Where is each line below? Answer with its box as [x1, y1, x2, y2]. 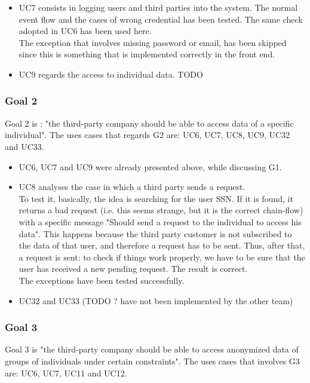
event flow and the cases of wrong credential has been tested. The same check [19, 13, 303, 25]
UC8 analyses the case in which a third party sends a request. [19, 180, 245, 193]
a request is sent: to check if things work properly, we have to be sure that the [19, 250, 305, 263]
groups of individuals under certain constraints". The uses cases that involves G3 [5, 354, 300, 367]
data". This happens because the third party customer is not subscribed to [19, 227, 292, 240]
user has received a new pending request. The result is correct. [19, 262, 248, 275]
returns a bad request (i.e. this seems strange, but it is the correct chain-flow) [19, 204, 303, 216]
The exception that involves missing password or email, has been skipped [19, 36, 287, 48]
